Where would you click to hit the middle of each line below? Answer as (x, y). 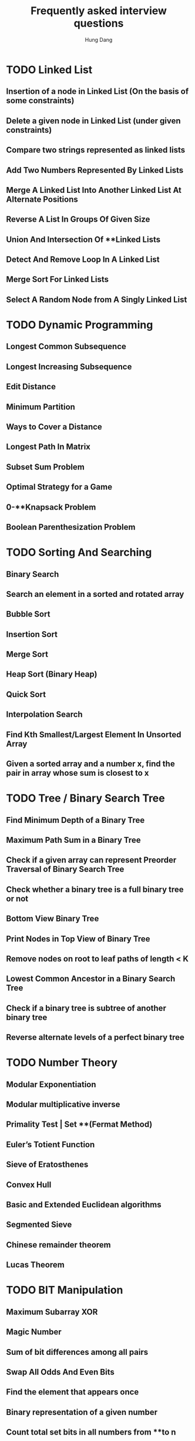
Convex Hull (29, 1185)
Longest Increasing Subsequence (69, 367)
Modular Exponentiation (51, 1084)
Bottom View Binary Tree (53, 919)
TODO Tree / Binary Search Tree (86, 798)
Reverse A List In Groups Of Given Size (78, 219)
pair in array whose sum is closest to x (78, 773)
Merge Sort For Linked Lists (57, 279)
